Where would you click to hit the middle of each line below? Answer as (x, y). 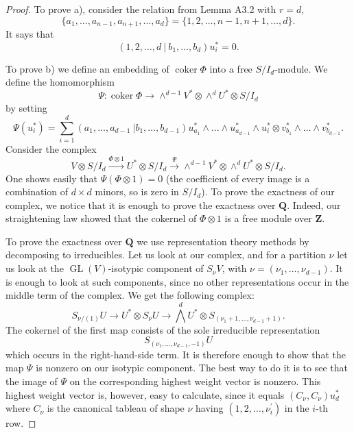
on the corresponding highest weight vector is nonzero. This (195, 381)
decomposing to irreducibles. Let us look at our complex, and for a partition (166, 255)
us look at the (35, 268)
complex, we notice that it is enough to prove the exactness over (141, 205)
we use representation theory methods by (223, 241)
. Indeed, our (314, 205)
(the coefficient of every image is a (238, 178)
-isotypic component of (156, 268)
